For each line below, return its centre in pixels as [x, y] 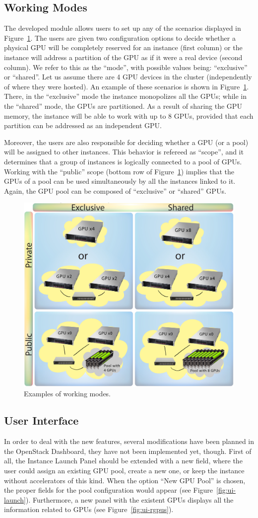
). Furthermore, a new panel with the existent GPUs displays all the [129, 499]
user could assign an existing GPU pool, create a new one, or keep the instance [124, 471]
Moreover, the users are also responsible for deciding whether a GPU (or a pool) [126, 142]
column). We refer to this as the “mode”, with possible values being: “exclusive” [126, 67]
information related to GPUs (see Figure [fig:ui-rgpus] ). [89, 509]
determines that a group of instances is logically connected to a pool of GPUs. [123, 161]
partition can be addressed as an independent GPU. [83, 125]
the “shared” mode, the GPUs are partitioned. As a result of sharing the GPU [123, 106]
